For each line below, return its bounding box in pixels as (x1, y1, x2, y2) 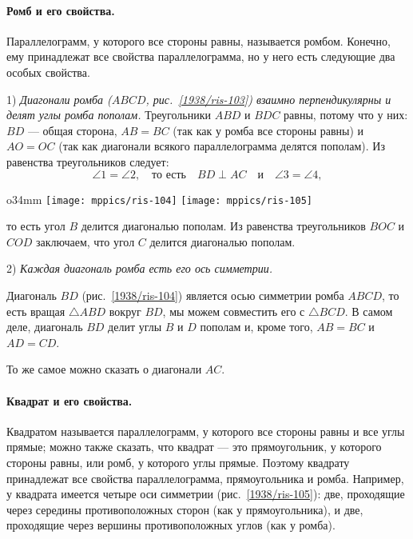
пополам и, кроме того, (200, 318, 313, 335)
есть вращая (6, 302, 66, 319)
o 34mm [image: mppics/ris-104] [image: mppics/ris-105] (6, 190, 312, 207)
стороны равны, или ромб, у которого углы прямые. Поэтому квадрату (6, 453, 350, 470)
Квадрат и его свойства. (6, 392, 133, 409)
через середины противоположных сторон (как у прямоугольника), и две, (6, 501, 363, 517)
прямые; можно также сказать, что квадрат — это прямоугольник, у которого (6, 438, 382, 455)
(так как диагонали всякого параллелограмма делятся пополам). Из (58, 138, 385, 154)
